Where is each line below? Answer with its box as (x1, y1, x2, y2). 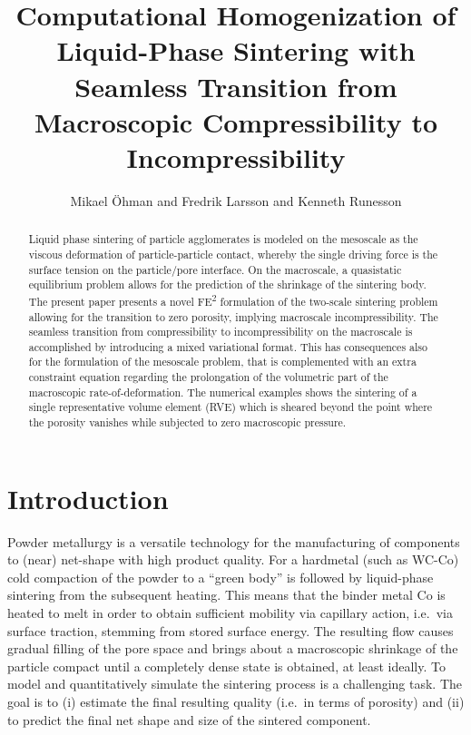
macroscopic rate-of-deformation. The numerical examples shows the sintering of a (28, 384, 417, 399)
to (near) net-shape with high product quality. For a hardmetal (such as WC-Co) (7, 550, 459, 569)
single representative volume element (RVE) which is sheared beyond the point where (28, 399, 433, 415)
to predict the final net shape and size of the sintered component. (7, 710, 371, 729)
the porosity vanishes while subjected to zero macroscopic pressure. (28, 415, 347, 430)
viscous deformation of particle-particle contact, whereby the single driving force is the (28, 246, 438, 261)
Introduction (7, 479, 169, 516)
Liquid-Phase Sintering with (56, 32, 416, 69)
